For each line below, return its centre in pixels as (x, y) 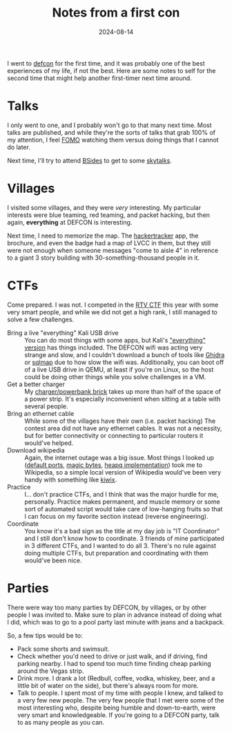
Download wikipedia (36, 450)
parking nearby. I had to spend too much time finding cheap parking (114, 663)
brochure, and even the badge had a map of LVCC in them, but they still (109, 242)
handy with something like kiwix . (71, 479)
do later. (19, 147)
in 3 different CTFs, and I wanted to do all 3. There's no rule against (120, 545)
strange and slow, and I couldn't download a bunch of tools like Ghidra (125, 354)
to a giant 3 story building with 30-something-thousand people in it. (104, 258)
